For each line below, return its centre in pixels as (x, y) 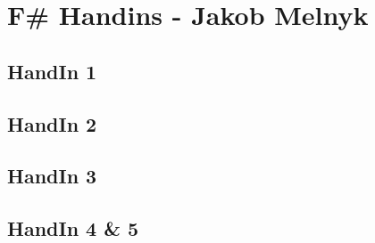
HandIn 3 (52, 176)
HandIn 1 (52, 71)
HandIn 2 (52, 123)
